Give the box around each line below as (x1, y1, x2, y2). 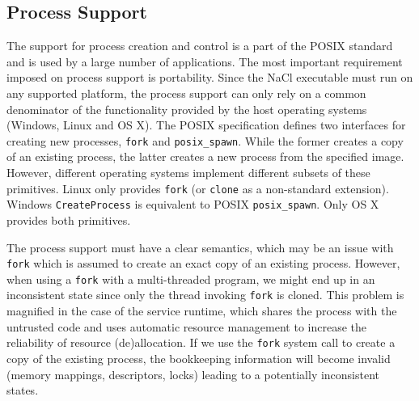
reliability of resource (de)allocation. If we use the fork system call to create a (6, 334, 396, 351)
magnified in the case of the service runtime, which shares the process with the (6, 302, 397, 319)
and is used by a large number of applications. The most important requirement (6, 53, 403, 70)
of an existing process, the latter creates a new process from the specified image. (6, 148, 404, 165)
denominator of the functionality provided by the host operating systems (6, 100, 367, 117)
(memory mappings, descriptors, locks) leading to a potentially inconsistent (6, 365, 380, 382)
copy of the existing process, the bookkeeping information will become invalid (6, 349, 391, 366)
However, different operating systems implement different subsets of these (6, 164, 370, 181)
